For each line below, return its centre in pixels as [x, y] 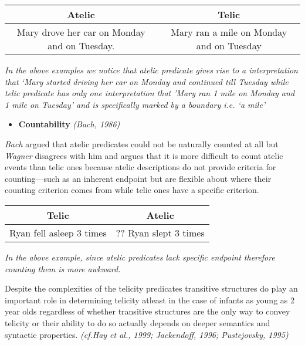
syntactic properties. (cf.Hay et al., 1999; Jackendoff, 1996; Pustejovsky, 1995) [147, 334]
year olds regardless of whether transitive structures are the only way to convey [148, 311]
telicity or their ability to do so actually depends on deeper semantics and [138, 322]
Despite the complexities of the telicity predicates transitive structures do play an [151, 288]
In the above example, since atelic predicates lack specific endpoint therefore [140, 257]
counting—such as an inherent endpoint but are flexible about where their [138, 178]
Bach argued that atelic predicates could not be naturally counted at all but [142, 143]
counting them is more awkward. [63, 268]
